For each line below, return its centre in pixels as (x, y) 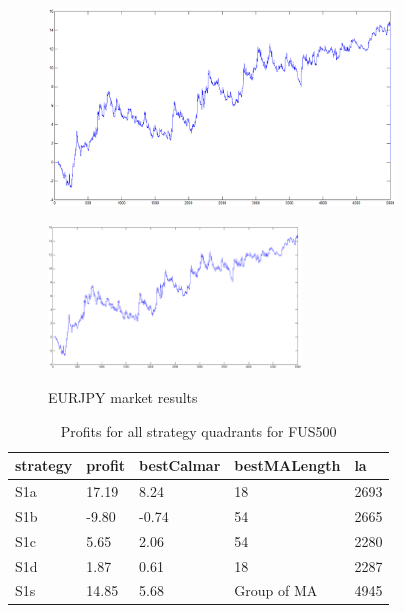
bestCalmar (180, 465)
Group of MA (276, 590)
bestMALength (287, 465)
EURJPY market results (123, 396)
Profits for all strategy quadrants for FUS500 (198, 430)
